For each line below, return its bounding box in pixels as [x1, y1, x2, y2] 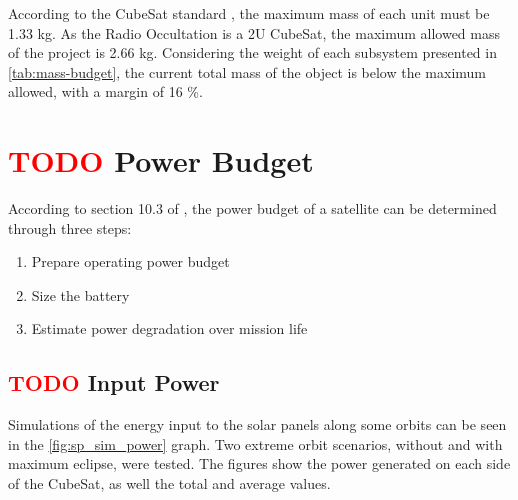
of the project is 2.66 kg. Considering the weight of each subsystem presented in [8, 42, 497, 63]
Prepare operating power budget [31, 251, 230, 272]
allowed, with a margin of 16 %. [8, 81, 203, 102]
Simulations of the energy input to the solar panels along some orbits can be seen [8, 414, 507, 435]
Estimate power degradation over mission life [31, 318, 308, 339]
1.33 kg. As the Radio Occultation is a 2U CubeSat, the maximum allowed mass [8, 22, 501, 43]
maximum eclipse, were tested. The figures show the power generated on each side [8, 453, 511, 474]
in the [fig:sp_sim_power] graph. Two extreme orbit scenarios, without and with [8, 433, 503, 454]
